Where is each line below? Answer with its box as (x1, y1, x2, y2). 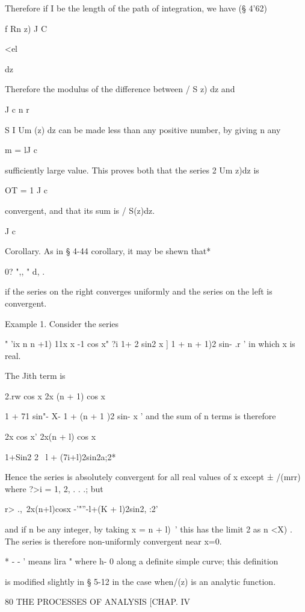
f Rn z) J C (5, 22, 47, 34)
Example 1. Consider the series (5, 317, 119, 329)
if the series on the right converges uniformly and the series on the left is (5, 285, 273, 298)
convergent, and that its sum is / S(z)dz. (5, 204, 155, 216)
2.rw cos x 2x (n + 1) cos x (5, 389, 105, 402)
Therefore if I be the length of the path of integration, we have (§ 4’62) (5, 2, 267, 14)
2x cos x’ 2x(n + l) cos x (5, 430, 96, 443)
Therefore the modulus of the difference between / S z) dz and (5, 83, 235, 95)
